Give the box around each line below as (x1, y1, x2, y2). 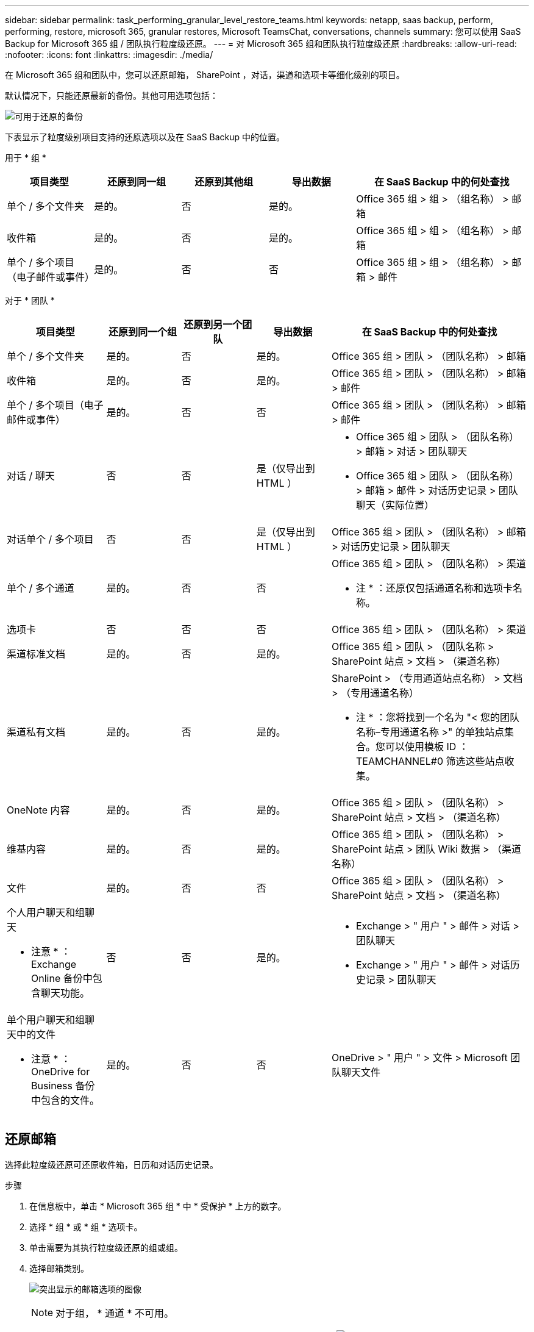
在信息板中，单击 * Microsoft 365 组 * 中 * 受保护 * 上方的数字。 (29, 1200, 287, 1211)
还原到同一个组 (109, 326, 177, 338)
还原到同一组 (107, 176, 166, 188)
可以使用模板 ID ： (385, 740, 469, 753)
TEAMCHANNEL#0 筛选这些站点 (355, 755, 505, 767)
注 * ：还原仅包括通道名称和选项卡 (355, 582, 513, 594)
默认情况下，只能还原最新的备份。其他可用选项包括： (5, 90, 218, 101)
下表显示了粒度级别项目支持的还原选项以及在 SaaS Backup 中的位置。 (5, 132, 285, 142)
